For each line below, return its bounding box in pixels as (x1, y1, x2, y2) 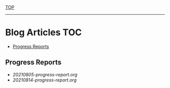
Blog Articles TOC (5, 27, 82, 38)
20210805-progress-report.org (12, 71, 77, 77)
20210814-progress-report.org (12, 77, 77, 83)
